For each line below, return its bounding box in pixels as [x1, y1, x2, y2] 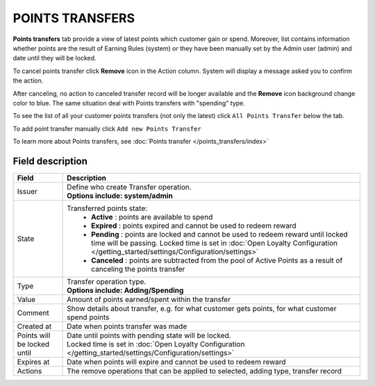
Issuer [17, 186, 37, 196]
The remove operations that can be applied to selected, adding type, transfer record [67, 366, 342, 376]
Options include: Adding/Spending [67, 285, 184, 295]
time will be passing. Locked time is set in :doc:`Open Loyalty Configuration [91, 238, 338, 248]
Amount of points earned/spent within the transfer [67, 294, 231, 304]
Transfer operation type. [67, 276, 147, 286]
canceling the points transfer [91, 264, 185, 274]
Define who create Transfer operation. [67, 182, 192, 192]
